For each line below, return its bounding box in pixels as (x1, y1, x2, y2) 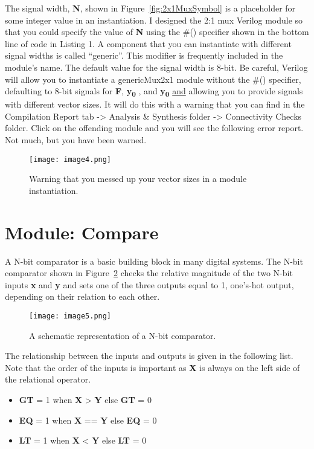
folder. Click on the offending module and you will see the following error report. (5, 121, 304, 134)
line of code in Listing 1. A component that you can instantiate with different (5, 37, 292, 50)
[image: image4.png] (29, 155, 112, 164)
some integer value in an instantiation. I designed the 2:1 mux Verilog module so (5, 13, 303, 26)
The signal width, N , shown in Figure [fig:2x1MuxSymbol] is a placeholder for (5, 2, 296, 14)
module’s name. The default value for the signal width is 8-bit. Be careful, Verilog (5, 60, 308, 73)
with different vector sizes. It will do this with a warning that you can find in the (5, 98, 305, 111)
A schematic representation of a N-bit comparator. (29, 329, 216, 341)
